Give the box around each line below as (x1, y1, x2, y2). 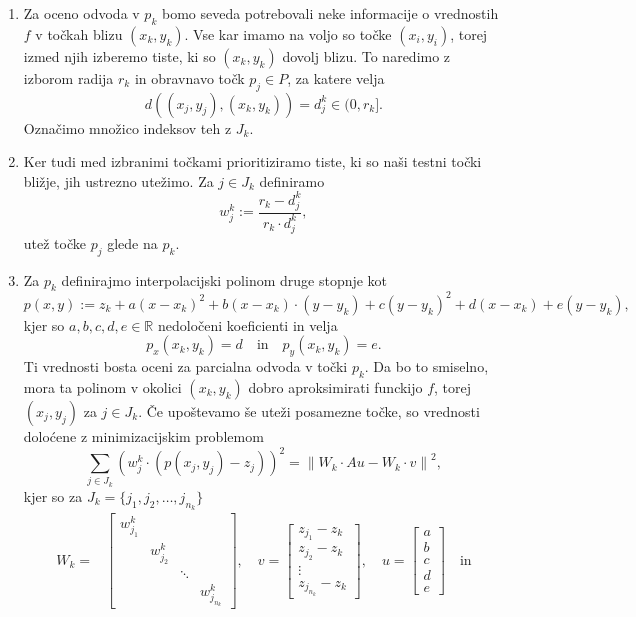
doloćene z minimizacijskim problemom (23, 426, 264, 446)
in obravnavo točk (134, 67, 245, 88)
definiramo (259, 170, 325, 191)
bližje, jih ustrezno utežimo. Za (23, 170, 214, 191)
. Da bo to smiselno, (364, 356, 489, 377)
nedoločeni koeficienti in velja (157, 314, 338, 335)
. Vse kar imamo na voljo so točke (184, 23, 392, 44)
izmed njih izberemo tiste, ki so (23, 45, 216, 66)
